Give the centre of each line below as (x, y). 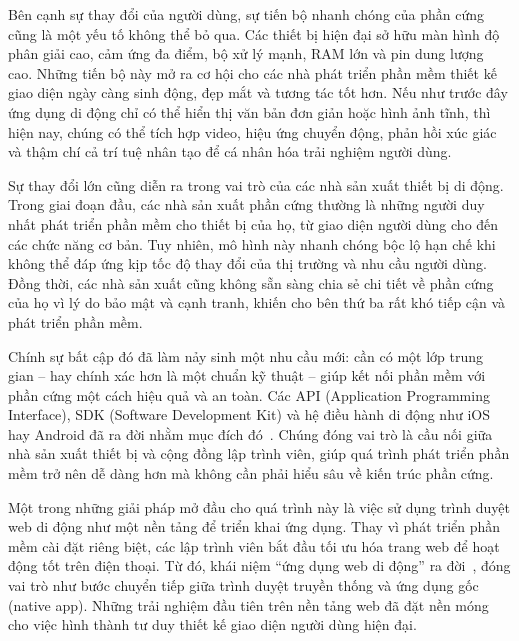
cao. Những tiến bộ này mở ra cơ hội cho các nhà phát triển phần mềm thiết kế (252, 72)
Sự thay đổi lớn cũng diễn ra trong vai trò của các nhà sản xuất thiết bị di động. (256, 184)
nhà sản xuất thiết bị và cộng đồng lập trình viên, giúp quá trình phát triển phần (259, 453)
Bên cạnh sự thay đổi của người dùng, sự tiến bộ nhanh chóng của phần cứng (246, 14)
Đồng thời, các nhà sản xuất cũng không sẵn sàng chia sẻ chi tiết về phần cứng (251, 282)
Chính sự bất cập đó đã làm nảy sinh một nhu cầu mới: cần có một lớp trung (246, 355)
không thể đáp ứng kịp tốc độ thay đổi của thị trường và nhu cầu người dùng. (247, 263)
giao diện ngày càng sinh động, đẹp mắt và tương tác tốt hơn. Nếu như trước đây (258, 92)
